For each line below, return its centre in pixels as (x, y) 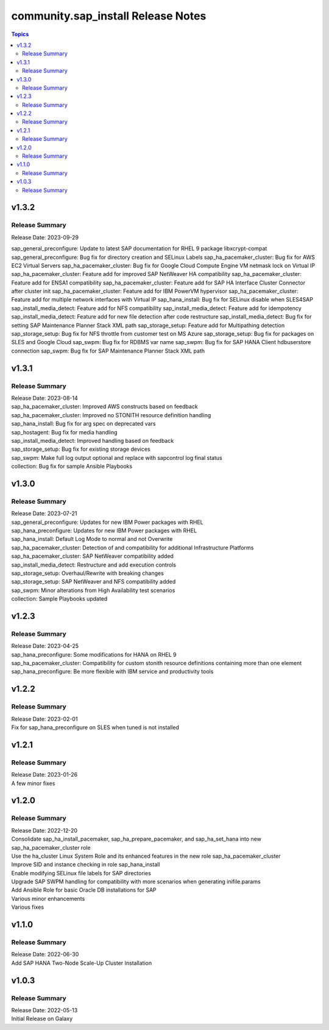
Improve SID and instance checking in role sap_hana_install (86, 864)
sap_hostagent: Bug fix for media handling (65, 432)
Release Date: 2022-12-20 (44, 830)
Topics (20, 34)
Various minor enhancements (48, 898)
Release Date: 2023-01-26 (44, 775)
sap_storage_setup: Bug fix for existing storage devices (81, 449)
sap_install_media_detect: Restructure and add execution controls (94, 565)
